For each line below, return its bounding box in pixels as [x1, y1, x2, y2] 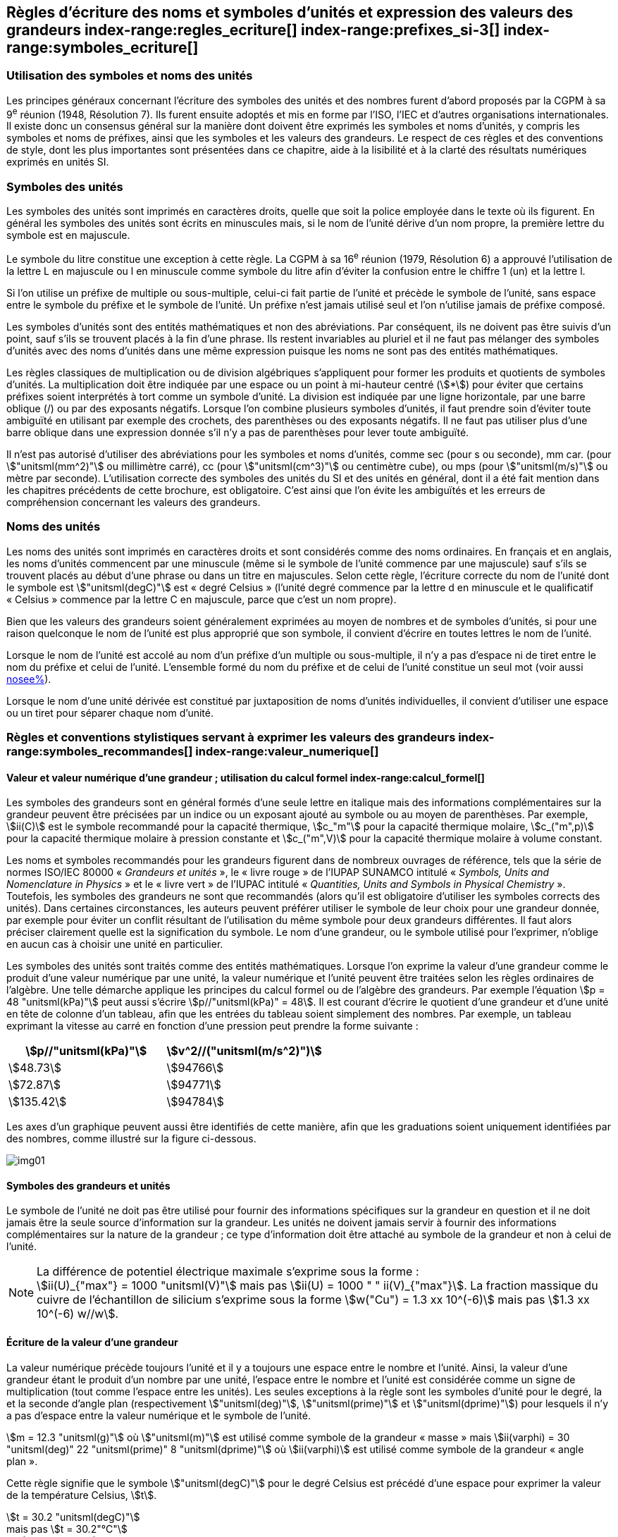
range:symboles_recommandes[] [6, 743, 193, 758]
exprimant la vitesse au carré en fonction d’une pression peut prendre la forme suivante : [6, 1020, 419, 1032]
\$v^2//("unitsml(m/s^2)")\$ [166, 1044, 322, 1058]
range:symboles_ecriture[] [6, 39, 199, 56]
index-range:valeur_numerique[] [195, 743, 379, 758]
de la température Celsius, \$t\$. [6, 1488, 157, 1501]
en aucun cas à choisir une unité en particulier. [6, 938, 223, 951]
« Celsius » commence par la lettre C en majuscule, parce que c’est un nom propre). [6, 593, 397, 605]
